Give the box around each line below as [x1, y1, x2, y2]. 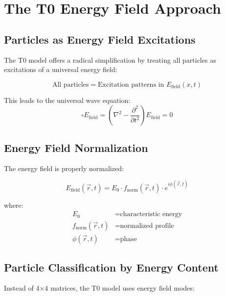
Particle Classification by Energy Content [4, 260, 219, 275]
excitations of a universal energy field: [4, 64, 117, 74]
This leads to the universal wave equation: [4, 95, 131, 105]
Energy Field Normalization [4, 140, 148, 155]
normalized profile [120, 222, 174, 229]
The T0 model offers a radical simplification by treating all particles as [4, 54, 216, 65]
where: [4, 199, 23, 210]
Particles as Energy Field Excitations [4, 31, 196, 47]
